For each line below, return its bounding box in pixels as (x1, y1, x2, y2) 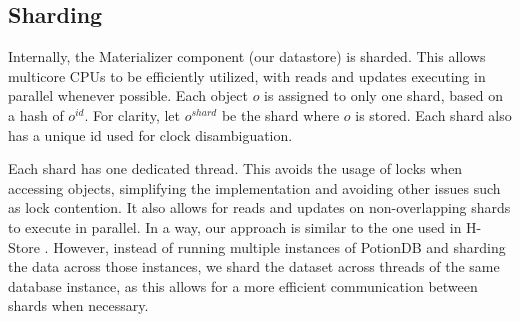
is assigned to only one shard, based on (264, 85, 503, 106)
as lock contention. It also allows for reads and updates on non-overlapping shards (8, 197, 511, 218)
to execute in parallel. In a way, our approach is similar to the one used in (8, 216, 462, 237)
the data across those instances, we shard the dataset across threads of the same (8, 256, 500, 277)
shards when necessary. (8, 295, 149, 316)
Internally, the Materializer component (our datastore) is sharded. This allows (8, 46, 486, 67)
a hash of (8, 104, 64, 125)
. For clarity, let (84, 104, 181, 125)
